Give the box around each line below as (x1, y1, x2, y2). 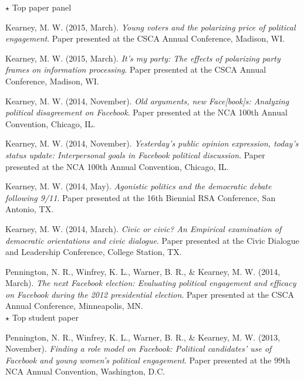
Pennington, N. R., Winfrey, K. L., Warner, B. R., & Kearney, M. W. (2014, (5, 265, 281, 277)
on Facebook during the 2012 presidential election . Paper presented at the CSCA (5, 288, 295, 300)
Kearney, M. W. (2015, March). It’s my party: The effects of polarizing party (5, 52, 281, 64)
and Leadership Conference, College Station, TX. (5, 246, 182, 258)
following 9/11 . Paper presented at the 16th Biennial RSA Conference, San (5, 191, 276, 203)
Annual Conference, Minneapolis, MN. (5, 300, 143, 312)
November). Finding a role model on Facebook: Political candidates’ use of (5, 342, 272, 355)
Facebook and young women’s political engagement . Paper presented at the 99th (5, 353, 291, 366)
